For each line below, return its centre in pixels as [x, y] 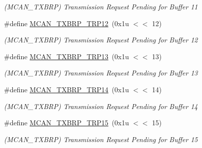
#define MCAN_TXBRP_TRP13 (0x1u [66, 56]
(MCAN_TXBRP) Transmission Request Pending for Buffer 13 [101, 73]
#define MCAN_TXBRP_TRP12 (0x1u [66, 23]
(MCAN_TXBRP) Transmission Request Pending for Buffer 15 [101, 139]
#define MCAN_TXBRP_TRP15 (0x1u [66, 123]
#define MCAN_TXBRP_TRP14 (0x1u [66, 89]
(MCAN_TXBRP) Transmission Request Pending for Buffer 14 [101, 106]
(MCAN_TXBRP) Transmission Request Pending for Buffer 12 [101, 40]
